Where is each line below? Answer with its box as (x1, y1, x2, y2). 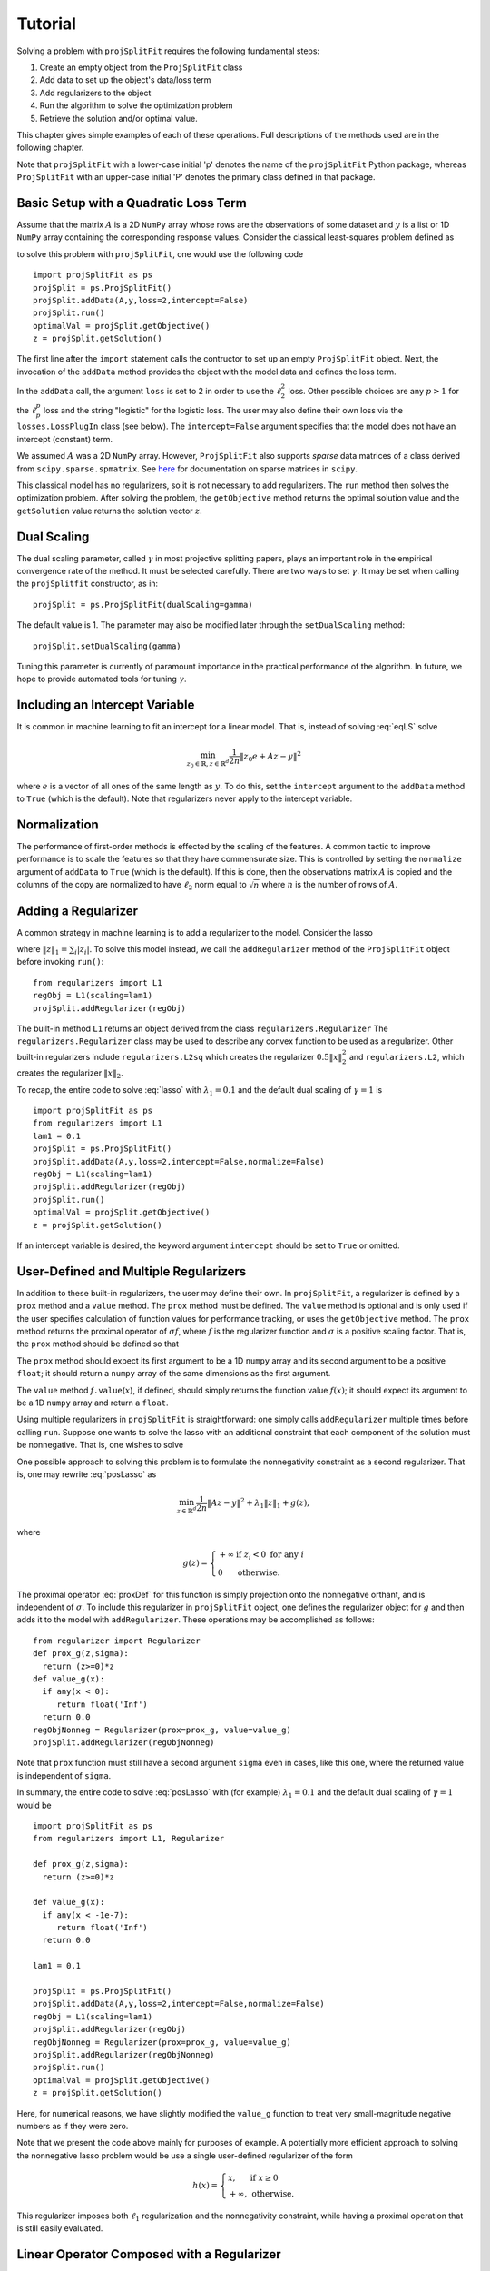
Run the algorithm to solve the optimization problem (39, 100, 233, 111)
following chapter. (16, 142, 84, 154)
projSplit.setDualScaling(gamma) (33, 640, 181, 651)
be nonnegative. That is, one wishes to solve (16, 1440, 184, 1451)
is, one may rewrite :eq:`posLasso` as (16, 1468, 157, 1480)
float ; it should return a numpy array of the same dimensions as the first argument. (16, 1368, 331, 1379)
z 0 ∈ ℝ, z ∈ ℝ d (186, 758, 230, 769)
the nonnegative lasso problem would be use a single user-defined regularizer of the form (16, 2149, 353, 2161)
